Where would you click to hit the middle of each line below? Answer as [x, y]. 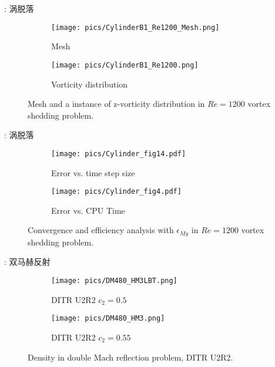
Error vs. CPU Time [88, 210]
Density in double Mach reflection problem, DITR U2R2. [130, 357]
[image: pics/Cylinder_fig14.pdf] [119, 154]
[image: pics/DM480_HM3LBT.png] [114, 281]
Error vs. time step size [93, 172]
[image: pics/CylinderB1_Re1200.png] [125, 65]
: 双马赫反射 [27, 262]
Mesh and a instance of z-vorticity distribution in [116, 104]
